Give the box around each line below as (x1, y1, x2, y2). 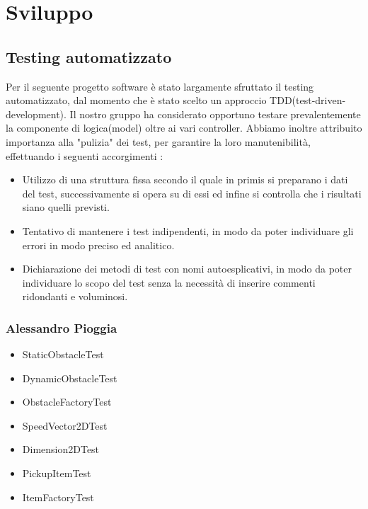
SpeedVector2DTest (22, 418, 108, 433)
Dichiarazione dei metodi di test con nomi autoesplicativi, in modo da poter (22, 261, 352, 276)
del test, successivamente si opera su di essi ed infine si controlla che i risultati (22, 185, 362, 200)
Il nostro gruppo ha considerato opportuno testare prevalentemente (69, 106, 361, 121)
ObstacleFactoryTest (22, 394, 112, 409)
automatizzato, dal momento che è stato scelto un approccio (6, 93, 267, 108)
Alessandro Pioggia (6, 319, 117, 336)
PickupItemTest (22, 466, 91, 481)
